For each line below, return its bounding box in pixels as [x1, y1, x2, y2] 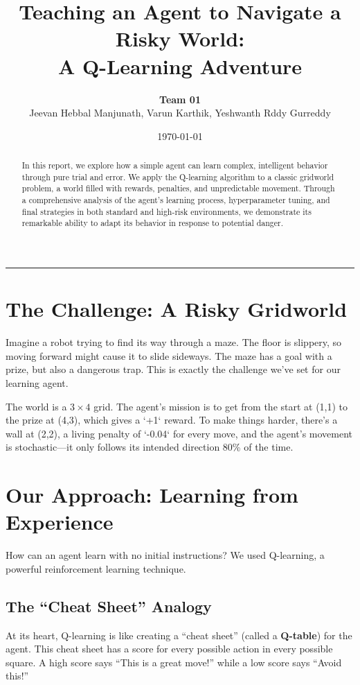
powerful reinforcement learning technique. [6, 561, 186, 575]
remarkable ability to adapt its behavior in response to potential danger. [21, 217, 284, 229]
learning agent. [6, 375, 69, 390]
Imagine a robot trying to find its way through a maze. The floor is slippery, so [6, 335, 342, 349]
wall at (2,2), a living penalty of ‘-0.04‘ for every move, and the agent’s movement [6, 426, 353, 440]
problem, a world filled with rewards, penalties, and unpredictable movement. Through [21, 182, 335, 194]
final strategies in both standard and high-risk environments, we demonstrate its [21, 205, 312, 217]
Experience [6, 508, 114, 536]
